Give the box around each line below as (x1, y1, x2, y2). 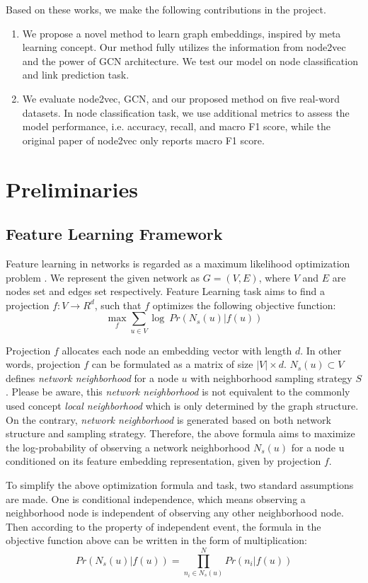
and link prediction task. (22, 67, 130, 82)
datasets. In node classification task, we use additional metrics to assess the (22, 105, 350, 120)
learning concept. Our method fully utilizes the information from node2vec (22, 40, 346, 54)
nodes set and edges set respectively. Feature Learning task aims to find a (6, 284, 325, 299)
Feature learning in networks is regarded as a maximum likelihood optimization (6, 255, 350, 270)
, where (258, 270, 291, 284)
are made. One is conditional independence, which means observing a (6, 491, 306, 506)
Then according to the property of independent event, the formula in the (6, 519, 321, 533)
